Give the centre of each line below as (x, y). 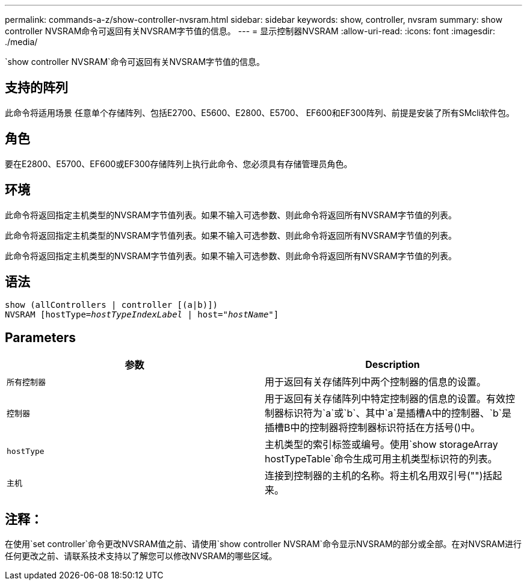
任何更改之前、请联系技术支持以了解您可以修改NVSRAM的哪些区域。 (141, 556)
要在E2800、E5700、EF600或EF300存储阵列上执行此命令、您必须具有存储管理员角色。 (179, 164)
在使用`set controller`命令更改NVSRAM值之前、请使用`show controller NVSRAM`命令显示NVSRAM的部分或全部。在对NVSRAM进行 (263, 544)
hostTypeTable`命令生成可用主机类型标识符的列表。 (381, 459)
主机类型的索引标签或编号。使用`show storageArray (381, 445)
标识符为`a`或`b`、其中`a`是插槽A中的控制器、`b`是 (398, 413)
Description (393, 365)
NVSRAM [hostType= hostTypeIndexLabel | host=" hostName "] (142, 315)
